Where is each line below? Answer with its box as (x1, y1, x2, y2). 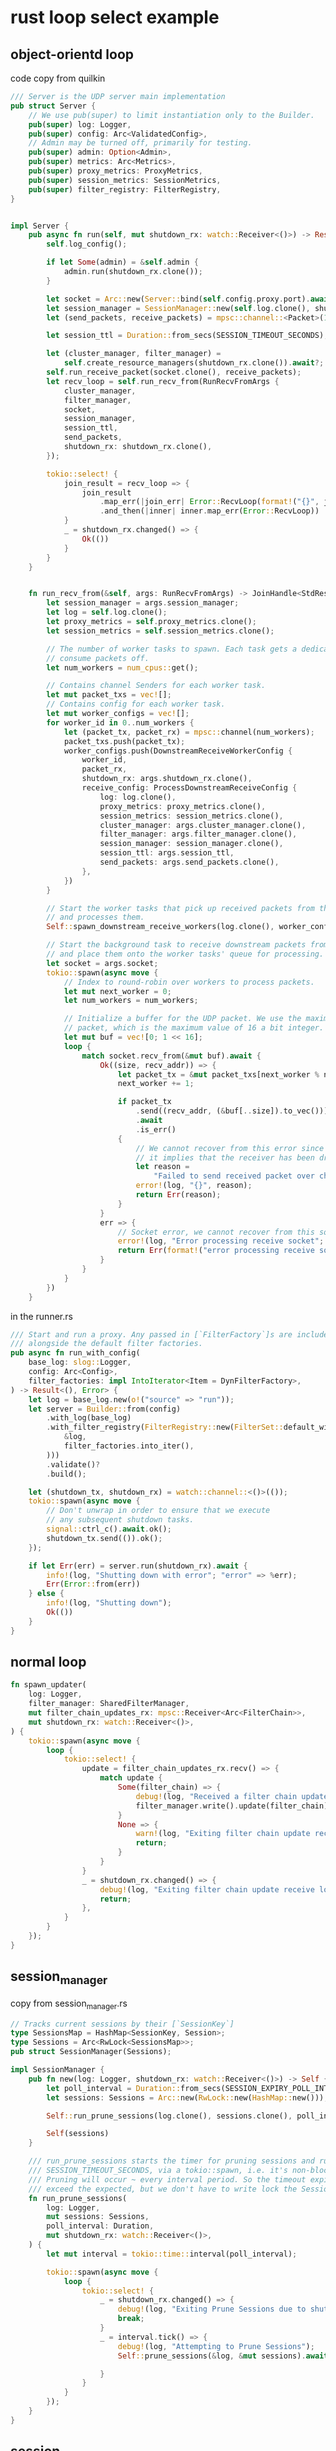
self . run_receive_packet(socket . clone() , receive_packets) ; (46, 367, 302, 377)
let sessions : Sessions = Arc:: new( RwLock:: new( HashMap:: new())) (46, 2092, 325, 2103)
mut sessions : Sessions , (46, 2212, 150, 2222)
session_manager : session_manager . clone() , (99, 839, 284, 849)
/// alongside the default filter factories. (10, 1339, 203, 1349)
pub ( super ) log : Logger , (28, 119, 132, 130)
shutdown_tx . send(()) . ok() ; (46, 1533, 163, 1543)
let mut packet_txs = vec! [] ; (46, 690, 172, 700)
